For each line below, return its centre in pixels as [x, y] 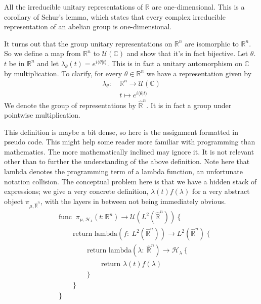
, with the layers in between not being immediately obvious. [133, 201]
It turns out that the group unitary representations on [88, 43]
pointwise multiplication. [42, 115]
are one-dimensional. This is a [198, 7]
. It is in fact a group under [189, 105]
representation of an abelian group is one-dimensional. [88, 27]
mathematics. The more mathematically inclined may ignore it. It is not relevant [129, 151]
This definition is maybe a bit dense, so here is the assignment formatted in [121, 132]
